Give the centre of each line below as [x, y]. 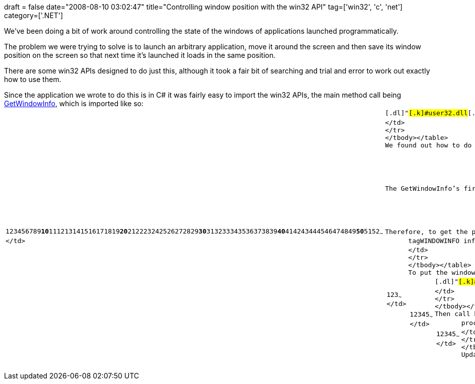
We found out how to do [428, 145]
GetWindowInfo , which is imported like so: [74, 103]
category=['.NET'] [34, 15]
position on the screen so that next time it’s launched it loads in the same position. [140, 55]
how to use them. [33, 79]
